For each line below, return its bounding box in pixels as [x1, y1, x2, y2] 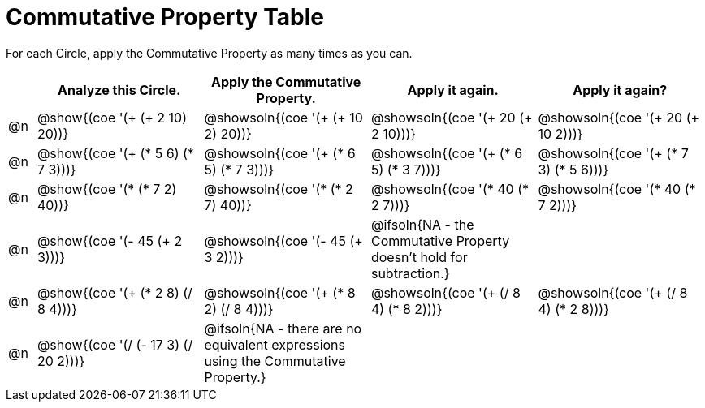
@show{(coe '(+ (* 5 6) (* [37, 144, 194, 161]
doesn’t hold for [370, 248, 468, 265]
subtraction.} [370, 264, 450, 281]
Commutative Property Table [6, 3, 324, 31]
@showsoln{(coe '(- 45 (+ [204, 232, 363, 249]
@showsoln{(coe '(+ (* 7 [538, 144, 689, 161]
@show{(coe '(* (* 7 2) [37, 180, 177, 197]
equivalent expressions [204, 336, 346, 353]
